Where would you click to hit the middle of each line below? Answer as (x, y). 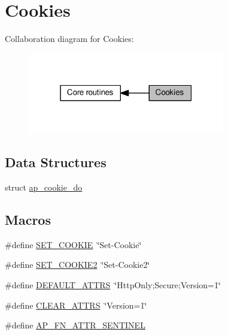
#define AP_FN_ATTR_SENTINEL (75, 325)
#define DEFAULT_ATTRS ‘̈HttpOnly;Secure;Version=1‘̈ (113, 285)
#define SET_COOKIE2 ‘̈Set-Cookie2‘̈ (77, 265)
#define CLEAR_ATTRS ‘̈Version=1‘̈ (76, 305)
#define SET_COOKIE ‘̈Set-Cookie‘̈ (73, 244)
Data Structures (56, 162)
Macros (28, 220)
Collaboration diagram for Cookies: (69, 39)
